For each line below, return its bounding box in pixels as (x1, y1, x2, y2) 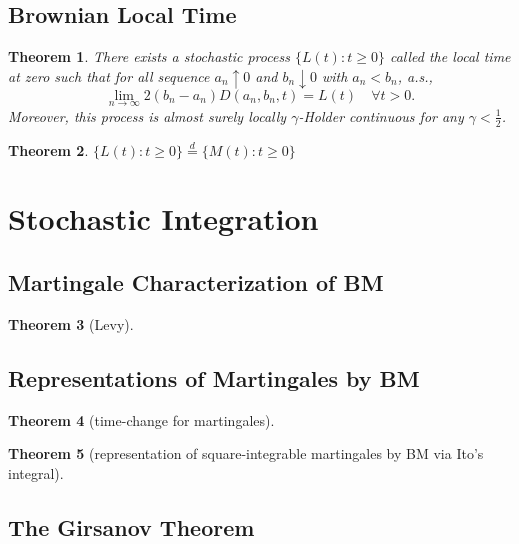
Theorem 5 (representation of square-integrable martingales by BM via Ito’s (8, 443, 484, 464)
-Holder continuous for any (298, 105, 464, 126)
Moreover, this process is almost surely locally (8, 105, 287, 126)
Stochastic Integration (8, 198, 319, 239)
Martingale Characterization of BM (8, 266, 384, 297)
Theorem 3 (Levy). (8, 313, 134, 334)
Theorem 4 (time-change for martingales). (8, 409, 275, 430)
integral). (8, 462, 64, 483)
